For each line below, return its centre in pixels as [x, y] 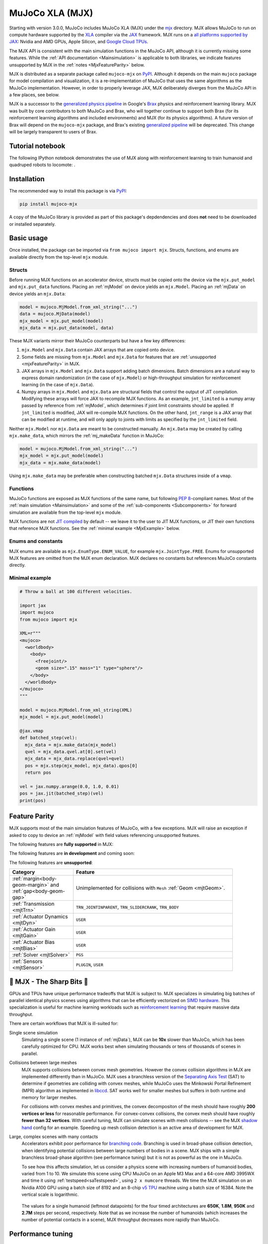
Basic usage [29, 238]
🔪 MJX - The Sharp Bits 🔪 [49, 982]
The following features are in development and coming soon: [72, 853]
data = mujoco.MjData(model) [55, 314]
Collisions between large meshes [43, 1063]
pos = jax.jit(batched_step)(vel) [62, 793]
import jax [33, 605]
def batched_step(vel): [49, 738]
